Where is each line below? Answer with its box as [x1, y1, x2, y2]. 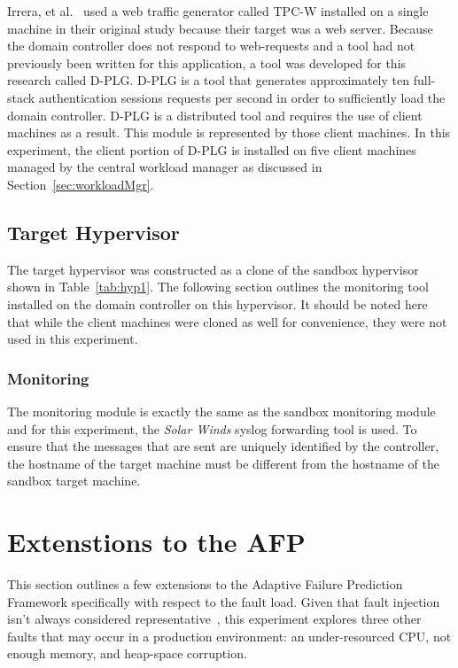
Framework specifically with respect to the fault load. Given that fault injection [7, 592, 440, 610]
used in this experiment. [7, 330, 138, 348]
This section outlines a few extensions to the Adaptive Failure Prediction [7, 575, 403, 594]
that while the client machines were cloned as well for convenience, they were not [7, 312, 447, 330]
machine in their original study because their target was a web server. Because [7, 19, 433, 37]
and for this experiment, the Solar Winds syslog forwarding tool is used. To [7, 419, 417, 438]
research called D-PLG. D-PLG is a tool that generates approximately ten [7, 71, 410, 89]
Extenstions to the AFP [7, 524, 306, 560]
